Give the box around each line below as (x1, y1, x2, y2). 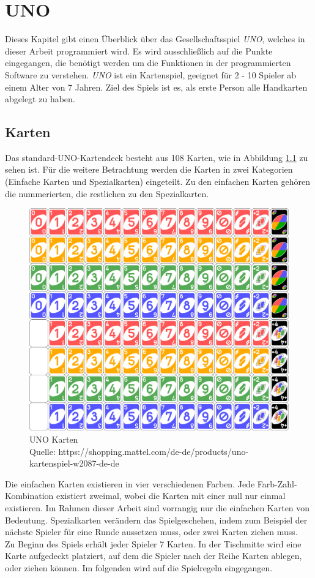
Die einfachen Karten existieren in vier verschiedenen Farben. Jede (5, 477, 255, 490)
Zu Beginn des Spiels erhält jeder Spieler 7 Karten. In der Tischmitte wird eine (5, 537, 302, 550)
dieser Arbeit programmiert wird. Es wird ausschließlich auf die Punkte (5, 44, 273, 57)
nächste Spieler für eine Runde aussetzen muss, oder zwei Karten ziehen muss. (5, 525, 298, 538)
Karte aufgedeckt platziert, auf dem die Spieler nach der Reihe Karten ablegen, (5, 549, 302, 562)
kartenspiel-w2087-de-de (29, 457, 119, 470)
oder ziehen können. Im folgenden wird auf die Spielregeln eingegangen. (5, 561, 273, 574)
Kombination (5, 489, 54, 502)
